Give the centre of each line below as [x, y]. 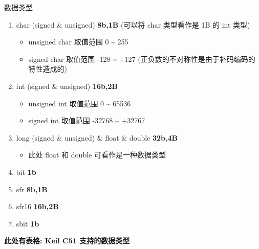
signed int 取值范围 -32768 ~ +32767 [87, 120]
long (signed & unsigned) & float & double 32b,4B [97, 137]
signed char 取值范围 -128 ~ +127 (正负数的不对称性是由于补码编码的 [142, 59]
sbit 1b [28, 223]
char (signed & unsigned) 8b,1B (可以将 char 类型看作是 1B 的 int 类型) [133, 24]
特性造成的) [48, 69]
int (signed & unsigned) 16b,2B [67, 86]
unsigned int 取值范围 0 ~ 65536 [80, 103]
